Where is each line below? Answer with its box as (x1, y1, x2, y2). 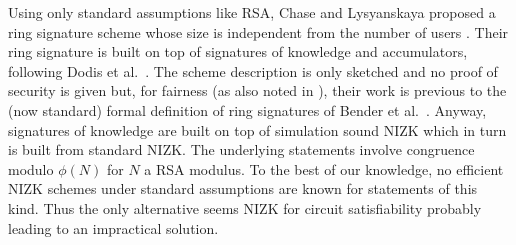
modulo (8, 158, 54, 179)
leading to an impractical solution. (8, 217, 219, 238)
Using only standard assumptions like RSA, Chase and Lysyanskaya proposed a (8, 2, 496, 22)
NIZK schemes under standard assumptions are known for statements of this (8, 178, 478, 199)
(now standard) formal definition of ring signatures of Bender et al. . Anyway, (8, 99, 487, 120)
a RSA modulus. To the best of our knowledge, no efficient (144, 158, 504, 179)
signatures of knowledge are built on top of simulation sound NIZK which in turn (8, 119, 507, 140)
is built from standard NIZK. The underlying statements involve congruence (8, 139, 475, 160)
